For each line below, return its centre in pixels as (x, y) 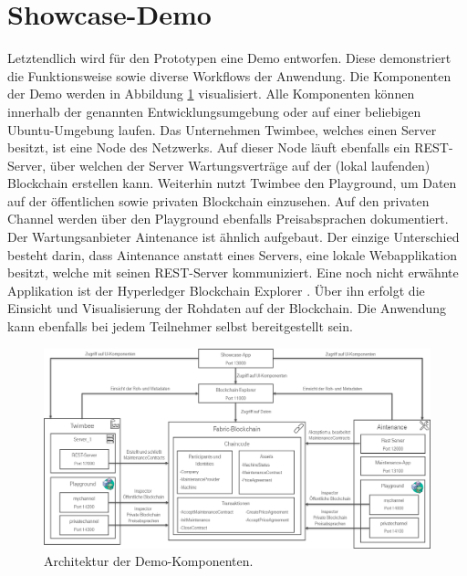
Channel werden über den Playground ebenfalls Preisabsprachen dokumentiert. (228, 219)
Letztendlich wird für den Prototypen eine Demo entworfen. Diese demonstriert (229, 58)
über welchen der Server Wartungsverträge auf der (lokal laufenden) (240, 165)
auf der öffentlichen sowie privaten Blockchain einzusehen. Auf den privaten (218, 200)
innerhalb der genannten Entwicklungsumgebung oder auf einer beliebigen (214, 111)
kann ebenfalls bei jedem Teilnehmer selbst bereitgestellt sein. (180, 326)
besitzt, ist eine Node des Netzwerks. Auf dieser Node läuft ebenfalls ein (209, 147)
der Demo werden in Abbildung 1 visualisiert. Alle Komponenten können (211, 94)
